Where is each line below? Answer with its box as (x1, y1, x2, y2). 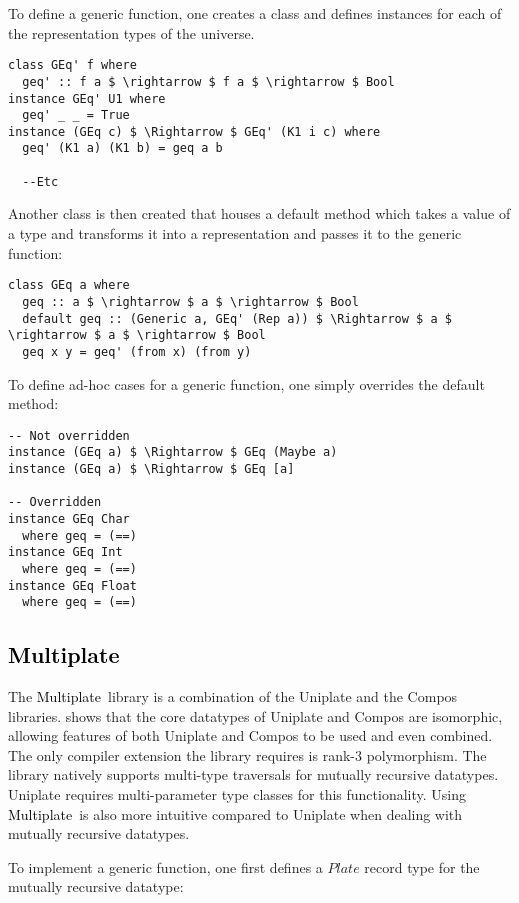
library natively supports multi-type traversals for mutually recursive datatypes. (8, 764, 499, 785)
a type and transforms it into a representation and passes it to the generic (8, 223, 462, 244)
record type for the (364, 856, 480, 877)
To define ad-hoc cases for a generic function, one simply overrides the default (8, 373, 485, 394)
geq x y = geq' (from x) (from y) (22, 344, 252, 359)
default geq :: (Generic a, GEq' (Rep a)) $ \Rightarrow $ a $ (22, 311, 452, 326)
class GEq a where (8, 278, 130, 293)
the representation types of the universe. (8, 22, 255, 43)
